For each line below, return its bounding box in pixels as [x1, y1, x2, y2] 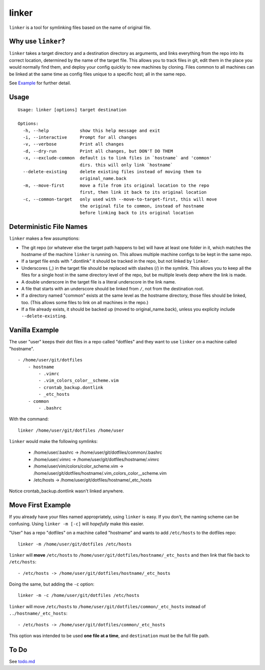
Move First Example [9, 501, 71, 510]
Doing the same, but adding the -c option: [9, 581, 95, 587]
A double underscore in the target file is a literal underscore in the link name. [21, 279, 176, 284]
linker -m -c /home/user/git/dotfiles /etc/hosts [18, 593, 140, 598]
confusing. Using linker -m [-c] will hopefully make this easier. [9, 520, 144, 527]
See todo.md [9, 658, 35, 664]
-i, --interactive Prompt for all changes [23, 134, 137, 140]
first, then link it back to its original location [79, 189, 207, 195]
